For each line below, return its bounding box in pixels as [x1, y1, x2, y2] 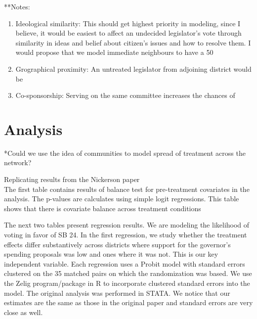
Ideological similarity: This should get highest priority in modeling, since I [15, 18, 241, 28]
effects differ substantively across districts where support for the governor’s [4, 239, 231, 249]
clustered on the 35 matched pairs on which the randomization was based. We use [4, 268, 252, 278]
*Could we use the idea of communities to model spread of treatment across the [4, 147, 246, 158]
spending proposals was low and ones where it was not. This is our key [4, 249, 218, 259]
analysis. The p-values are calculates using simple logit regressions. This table [4, 193, 239, 204]
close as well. [4, 307, 43, 317]
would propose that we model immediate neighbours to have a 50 [15, 47, 214, 57]
